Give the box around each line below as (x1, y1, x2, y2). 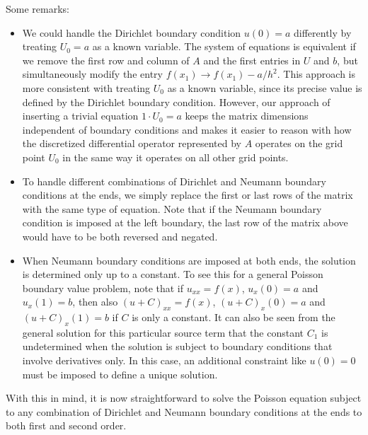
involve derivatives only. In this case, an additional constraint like (22, 353, 306, 368)
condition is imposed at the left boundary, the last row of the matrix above (22, 215, 348, 230)
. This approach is (277, 66, 355, 81)
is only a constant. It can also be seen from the (132, 310, 335, 325)
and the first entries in (203, 52, 301, 67)
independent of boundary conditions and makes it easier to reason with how (22, 122, 352, 137)
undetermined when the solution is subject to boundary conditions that (22, 339, 333, 354)
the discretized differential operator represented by (22, 136, 241, 151)
